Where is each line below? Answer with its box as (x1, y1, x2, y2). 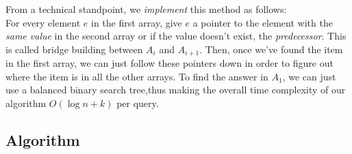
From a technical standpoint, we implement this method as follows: (5, 2, 287, 16)
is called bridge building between (5, 42, 143, 56)
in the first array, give (91, 15, 182, 29)
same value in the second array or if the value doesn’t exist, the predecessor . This (5, 29, 347, 43)
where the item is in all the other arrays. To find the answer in (5, 69, 268, 83)
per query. (116, 96, 159, 110)
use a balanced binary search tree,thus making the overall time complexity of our (5, 82, 346, 97)
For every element (5, 15, 81, 29)
